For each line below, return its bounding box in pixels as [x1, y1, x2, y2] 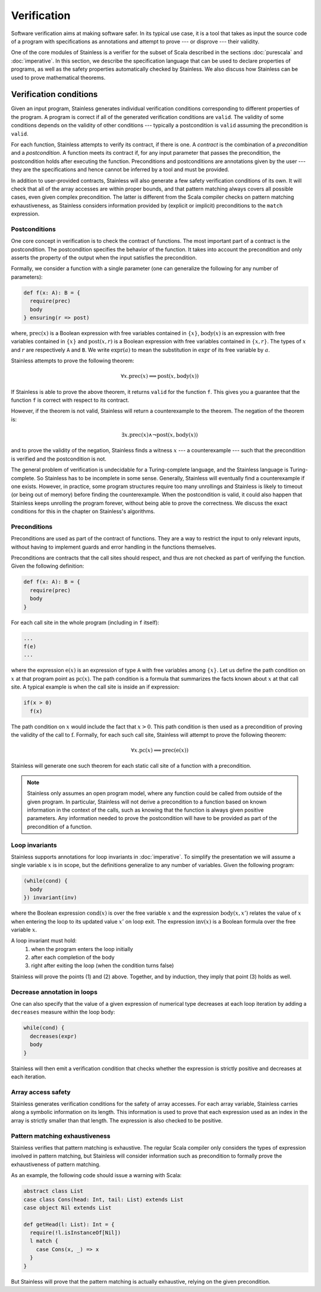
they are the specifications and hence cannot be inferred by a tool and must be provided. [11, 166, 229, 173]
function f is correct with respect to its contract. [11, 396, 130, 404]
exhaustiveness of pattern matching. [11, 1160, 101, 1168]
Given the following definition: [11, 562, 84, 570]
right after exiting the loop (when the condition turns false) [31, 962, 174, 969]
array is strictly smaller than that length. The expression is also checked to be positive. [11, 1116, 223, 1124]
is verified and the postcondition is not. [11, 455, 107, 462]
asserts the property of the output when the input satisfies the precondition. [11, 254, 197, 261]
